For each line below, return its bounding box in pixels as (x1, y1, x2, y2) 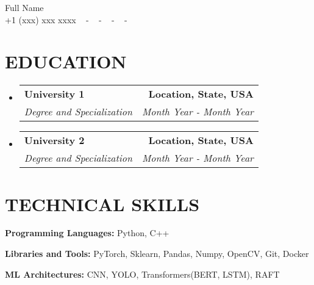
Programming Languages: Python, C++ (5, 226, 169, 239)
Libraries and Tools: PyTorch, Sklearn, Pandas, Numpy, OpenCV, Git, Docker (5, 247, 309, 260)
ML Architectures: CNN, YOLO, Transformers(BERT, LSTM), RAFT (5, 267, 280, 280)
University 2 (24, 133, 85, 148)
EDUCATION (5, 49, 127, 74)
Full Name (5, 1, 44, 13)
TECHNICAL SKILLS (5, 191, 200, 216)
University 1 (24, 87, 85, 101)
